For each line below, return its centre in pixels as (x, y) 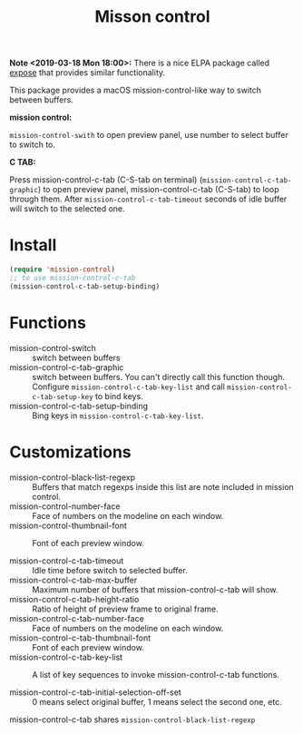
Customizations (70, 452)
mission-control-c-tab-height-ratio (74, 599)
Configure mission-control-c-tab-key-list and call (128, 387)
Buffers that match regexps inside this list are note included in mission (163, 486)
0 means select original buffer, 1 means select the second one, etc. (157, 701)
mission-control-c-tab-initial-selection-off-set (95, 692)
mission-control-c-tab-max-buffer (73, 580)
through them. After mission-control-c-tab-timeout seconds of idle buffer (148, 199)
